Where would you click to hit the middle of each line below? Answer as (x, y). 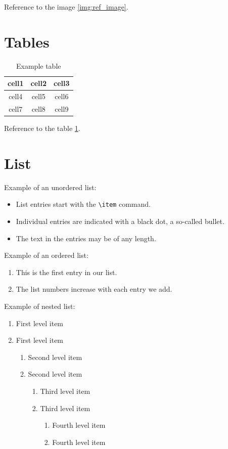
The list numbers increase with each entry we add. (94, 289)
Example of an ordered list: (46, 255)
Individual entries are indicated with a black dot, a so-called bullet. (120, 221)
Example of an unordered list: (50, 187)
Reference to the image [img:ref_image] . (66, 7)
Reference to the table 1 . (42, 128)
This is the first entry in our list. (66, 272)
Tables (27, 41)
